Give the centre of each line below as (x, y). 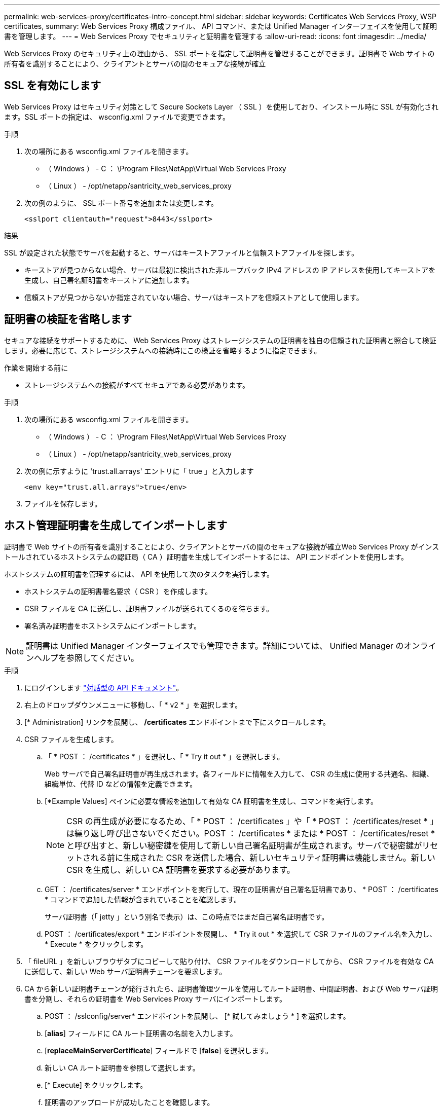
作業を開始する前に (36, 367)
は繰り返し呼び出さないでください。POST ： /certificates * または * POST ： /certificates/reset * (251, 833)
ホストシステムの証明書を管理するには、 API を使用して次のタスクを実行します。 (139, 574)
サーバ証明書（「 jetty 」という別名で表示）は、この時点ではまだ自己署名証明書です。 (187, 916)
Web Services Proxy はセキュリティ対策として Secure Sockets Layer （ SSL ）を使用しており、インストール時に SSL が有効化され (221, 106)
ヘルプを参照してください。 (87, 658)
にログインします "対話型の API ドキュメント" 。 (104, 687)
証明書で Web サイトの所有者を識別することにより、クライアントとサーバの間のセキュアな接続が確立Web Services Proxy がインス (222, 546)
